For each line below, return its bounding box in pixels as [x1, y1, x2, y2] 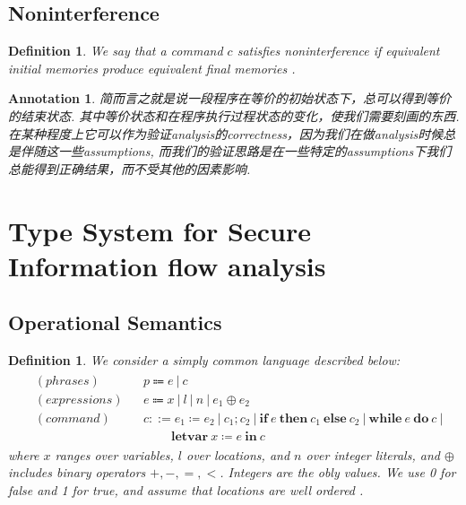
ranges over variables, [55, 445, 174, 464]
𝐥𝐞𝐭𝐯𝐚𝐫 [171, 430, 209, 443]
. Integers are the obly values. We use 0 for [220, 463, 456, 482]
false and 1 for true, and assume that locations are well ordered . [8, 481, 364, 500]
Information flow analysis [8, 247, 326, 283]
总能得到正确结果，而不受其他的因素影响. [8, 159, 251, 178]
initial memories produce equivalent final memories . [8, 58, 296, 77]
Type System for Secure [8, 212, 311, 248]
